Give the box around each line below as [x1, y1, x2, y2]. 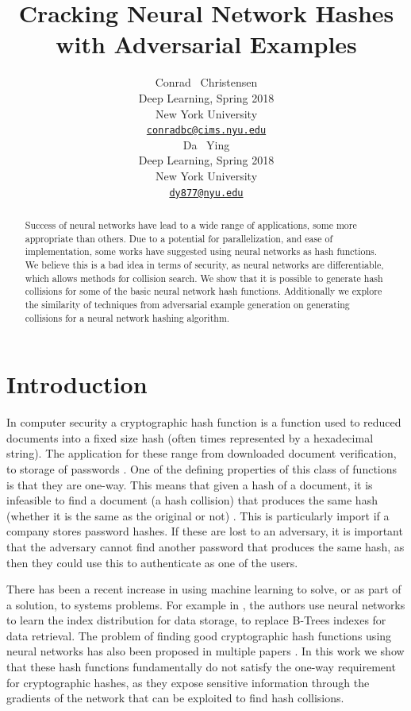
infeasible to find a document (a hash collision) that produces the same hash [6, 492, 378, 508]
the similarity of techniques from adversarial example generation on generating [25, 297, 350, 311]
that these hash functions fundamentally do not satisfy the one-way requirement [6, 659, 396, 675]
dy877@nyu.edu [169, 187, 244, 199]
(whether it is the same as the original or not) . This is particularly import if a [6, 507, 390, 524]
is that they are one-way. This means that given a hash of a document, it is [6, 476, 373, 493]
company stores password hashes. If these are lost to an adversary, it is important [6, 523, 403, 539]
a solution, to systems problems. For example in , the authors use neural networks [6, 596, 405, 612]
